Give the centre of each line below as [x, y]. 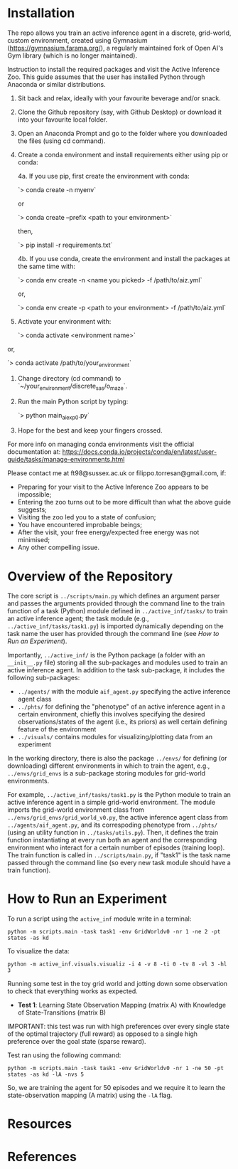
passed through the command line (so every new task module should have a [119, 863]
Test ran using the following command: [64, 1055]
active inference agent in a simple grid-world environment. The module [111, 803]
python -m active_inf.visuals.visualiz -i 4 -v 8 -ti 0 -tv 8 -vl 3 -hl [117, 964]
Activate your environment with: [64, 321]
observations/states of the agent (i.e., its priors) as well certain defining [122, 722]
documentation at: [34, 452]
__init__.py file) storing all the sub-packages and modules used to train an [118, 662]
